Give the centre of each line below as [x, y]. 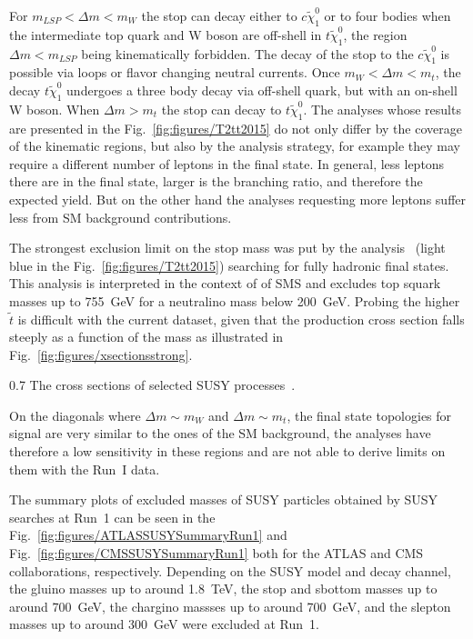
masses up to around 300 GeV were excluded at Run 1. [164, 624]
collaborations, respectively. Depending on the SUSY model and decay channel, [230, 570]
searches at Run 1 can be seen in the [112, 517]
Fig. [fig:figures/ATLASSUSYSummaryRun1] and [148, 535]
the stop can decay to [221, 109]
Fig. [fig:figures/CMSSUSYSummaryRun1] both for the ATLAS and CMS [216, 553]
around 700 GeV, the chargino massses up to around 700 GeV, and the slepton [230, 606]
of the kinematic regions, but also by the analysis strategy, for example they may [235, 146]
